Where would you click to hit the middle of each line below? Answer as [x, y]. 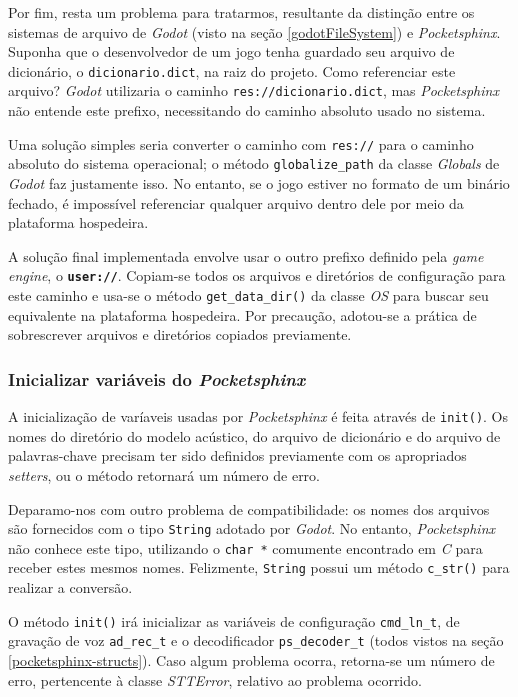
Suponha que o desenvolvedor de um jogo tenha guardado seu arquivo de [231, 51]
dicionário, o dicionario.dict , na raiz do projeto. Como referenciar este [232, 70]
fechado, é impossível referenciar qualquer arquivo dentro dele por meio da [236, 202]
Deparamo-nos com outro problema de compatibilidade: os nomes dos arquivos [249, 508]
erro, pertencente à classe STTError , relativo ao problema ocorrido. [215, 679]
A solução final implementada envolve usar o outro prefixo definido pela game [246, 255]
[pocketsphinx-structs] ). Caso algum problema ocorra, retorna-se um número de [251, 660]
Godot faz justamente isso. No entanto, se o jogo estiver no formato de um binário [259, 183]
